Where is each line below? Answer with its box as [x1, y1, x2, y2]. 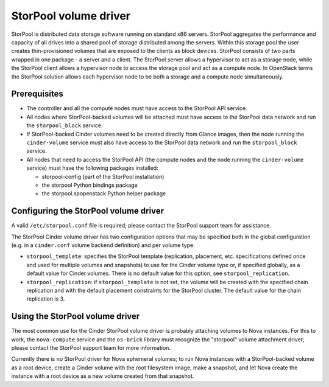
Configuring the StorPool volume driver [11, 206, 164, 216]
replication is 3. [26, 295, 65, 302]
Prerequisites [11, 89, 63, 99]
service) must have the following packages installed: [26, 164, 158, 172]
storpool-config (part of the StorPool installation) [41, 173, 164, 180]
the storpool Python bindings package [41, 181, 138, 189]
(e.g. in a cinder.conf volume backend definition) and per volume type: [11, 242, 195, 249]
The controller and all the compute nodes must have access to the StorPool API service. [26, 105, 247, 112]
